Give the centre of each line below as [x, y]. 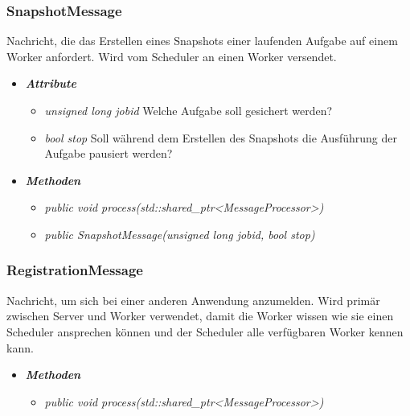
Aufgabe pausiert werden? [109, 153]
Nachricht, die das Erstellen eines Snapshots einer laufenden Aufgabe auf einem [202, 41]
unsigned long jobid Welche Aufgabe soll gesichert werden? [189, 110]
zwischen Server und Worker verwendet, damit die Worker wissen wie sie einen [200, 316]
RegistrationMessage [75, 270]
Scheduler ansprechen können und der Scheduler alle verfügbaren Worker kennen [205, 331]
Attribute [51, 83]
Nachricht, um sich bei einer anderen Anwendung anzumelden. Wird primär [193, 300]
